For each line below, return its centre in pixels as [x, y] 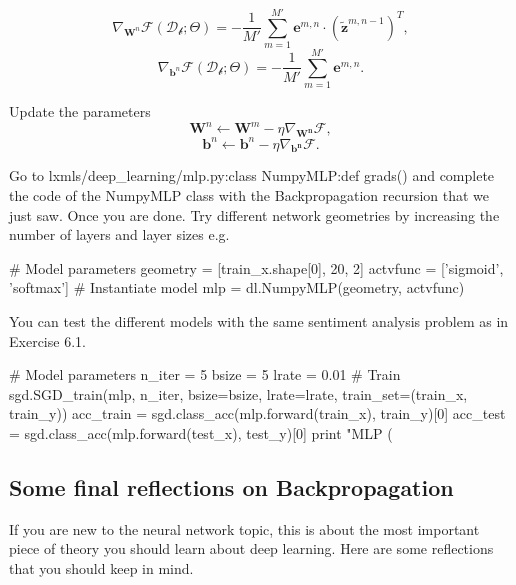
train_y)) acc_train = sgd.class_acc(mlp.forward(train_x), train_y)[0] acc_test [257, 413]
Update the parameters [80, 111]
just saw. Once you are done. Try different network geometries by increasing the [254, 214]
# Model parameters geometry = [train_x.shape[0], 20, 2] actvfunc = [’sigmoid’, [256, 267]
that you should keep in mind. [101, 567]
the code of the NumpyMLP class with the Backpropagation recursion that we [249, 195]
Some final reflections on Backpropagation [231, 486]
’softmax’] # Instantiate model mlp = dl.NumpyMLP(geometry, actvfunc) [237, 287]
